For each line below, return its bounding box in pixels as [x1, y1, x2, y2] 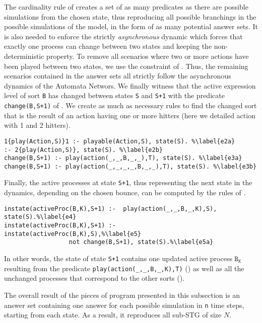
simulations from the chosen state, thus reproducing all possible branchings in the [4, 11, 256, 22]
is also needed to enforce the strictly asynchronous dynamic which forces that [4, 31, 243, 41]
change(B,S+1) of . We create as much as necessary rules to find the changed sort [4, 100, 257, 110]
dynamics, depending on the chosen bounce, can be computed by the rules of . [4, 187, 246, 198]
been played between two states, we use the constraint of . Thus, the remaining [4, 60, 248, 71]
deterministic [4, 50, 44, 61]
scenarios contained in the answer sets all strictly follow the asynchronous [4, 70, 231, 81]
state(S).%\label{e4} [4, 213, 77, 221]
